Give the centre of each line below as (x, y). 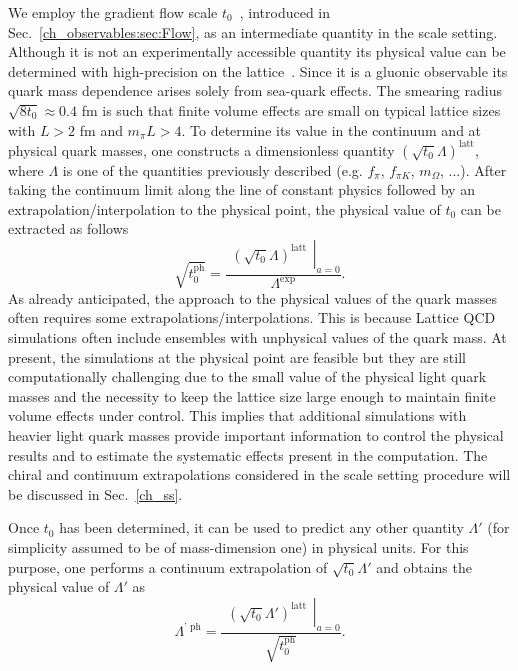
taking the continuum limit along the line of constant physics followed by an (241, 189)
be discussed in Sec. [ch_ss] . (95, 493)
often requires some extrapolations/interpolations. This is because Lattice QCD (252, 317)
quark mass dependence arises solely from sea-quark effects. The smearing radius (255, 90)
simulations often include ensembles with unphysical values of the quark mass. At (257, 337)
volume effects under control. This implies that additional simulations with (237, 415)
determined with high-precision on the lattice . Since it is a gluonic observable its (258, 70)
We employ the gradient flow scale (113, 12)
